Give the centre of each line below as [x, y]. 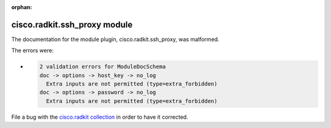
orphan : [22, 7]
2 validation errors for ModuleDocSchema [103, 67]
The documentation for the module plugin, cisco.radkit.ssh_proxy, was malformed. [116, 39]
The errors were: [32, 51]
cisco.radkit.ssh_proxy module [72, 24]
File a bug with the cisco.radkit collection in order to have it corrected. [100, 117]
